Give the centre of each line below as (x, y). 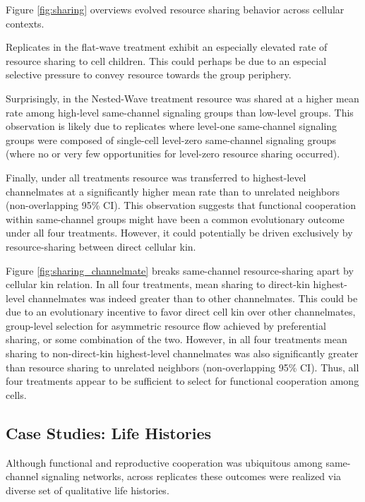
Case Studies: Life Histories (109, 432)
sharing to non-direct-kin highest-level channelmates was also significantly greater (182, 353)
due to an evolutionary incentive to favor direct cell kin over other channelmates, (181, 312)
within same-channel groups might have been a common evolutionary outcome (175, 219)
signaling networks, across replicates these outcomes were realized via (191, 476)
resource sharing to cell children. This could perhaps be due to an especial (166, 60)
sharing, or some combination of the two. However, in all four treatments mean (176, 339)
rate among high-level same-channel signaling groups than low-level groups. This (180, 112)
